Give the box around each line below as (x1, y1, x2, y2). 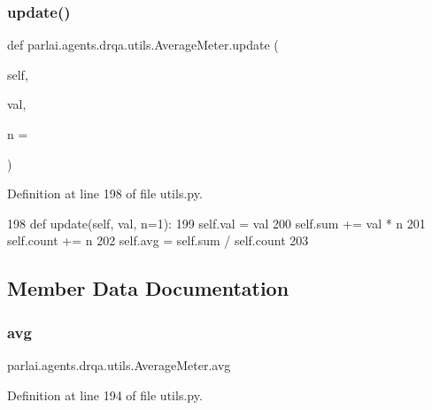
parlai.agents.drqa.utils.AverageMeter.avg (7, 355, 231, 374)
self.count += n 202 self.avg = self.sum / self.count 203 (7, 231, 309, 250)
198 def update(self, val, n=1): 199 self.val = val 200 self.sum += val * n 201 (7, 213, 426, 232)
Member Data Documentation (7, 275, 289, 302)
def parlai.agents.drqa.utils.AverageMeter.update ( (7, 35, 279, 54)
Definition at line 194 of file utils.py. (7, 385, 203, 404)
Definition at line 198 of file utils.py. (7, 184, 203, 203)
